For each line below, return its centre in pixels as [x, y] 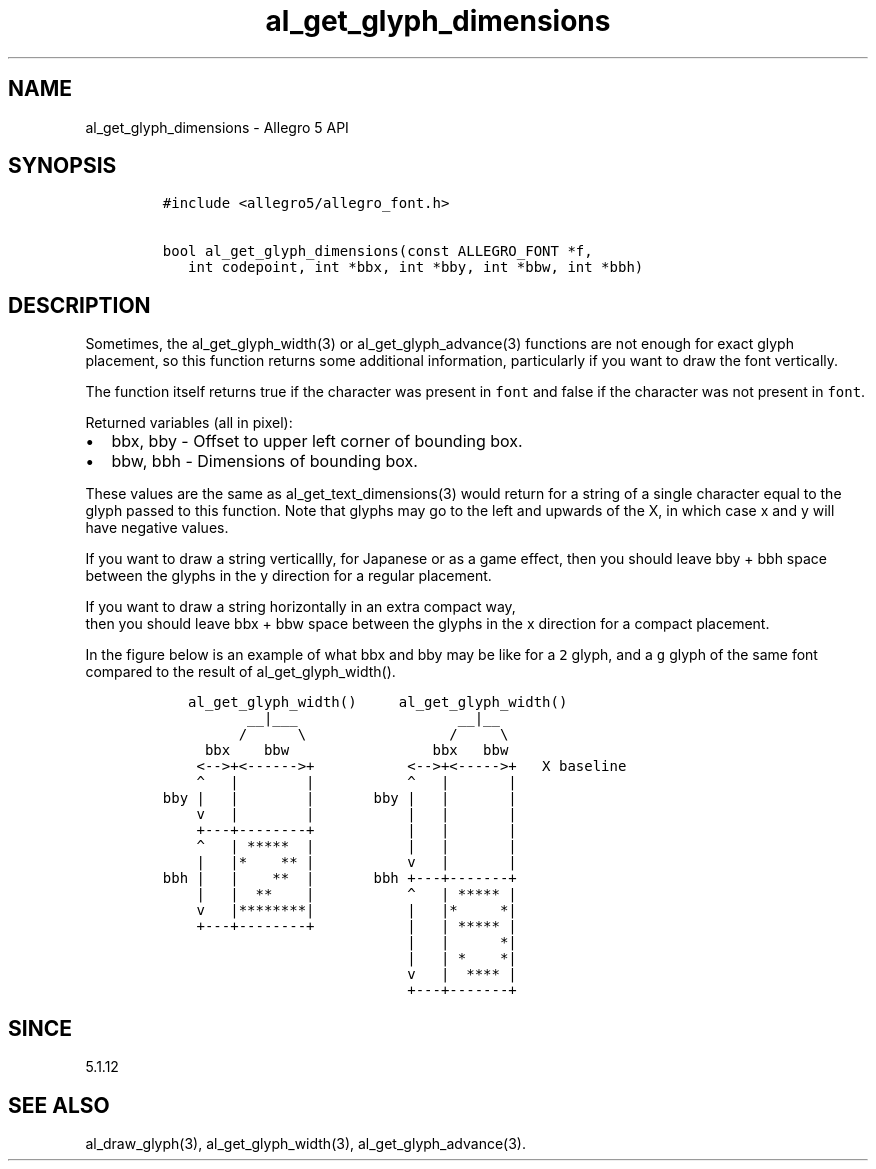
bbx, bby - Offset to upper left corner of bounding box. [317, 441]
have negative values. [157, 528]
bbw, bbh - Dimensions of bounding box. [264, 461]
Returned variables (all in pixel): [189, 423]
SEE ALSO [59, 1105]
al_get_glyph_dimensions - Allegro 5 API [217, 127]
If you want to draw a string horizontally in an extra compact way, [300, 607]
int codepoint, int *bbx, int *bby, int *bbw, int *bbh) [416, 267]
